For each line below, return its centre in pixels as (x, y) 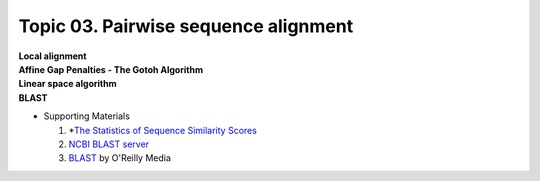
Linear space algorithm (67, 84)
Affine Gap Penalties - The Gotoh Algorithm (111, 69)
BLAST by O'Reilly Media (120, 158)
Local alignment (52, 56)
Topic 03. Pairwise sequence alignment (186, 26)
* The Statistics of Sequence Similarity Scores (162, 130)
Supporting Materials (86, 116)
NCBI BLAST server (109, 144)
